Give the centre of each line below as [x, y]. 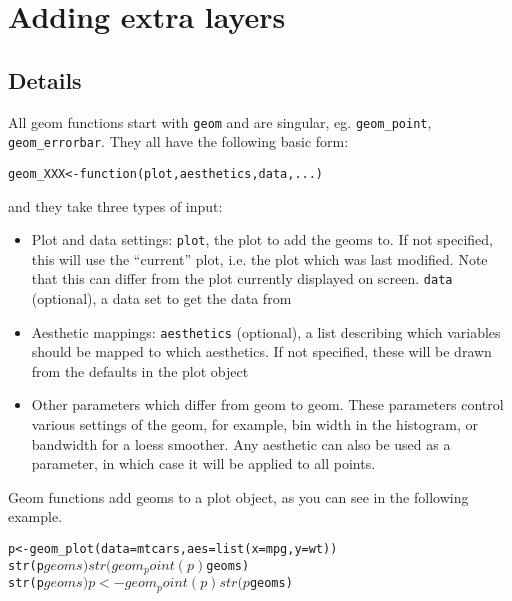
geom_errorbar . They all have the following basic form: [178, 141]
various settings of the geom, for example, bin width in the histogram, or [254, 424]
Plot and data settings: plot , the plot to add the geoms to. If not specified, [262, 239]
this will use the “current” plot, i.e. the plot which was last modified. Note [259, 258]
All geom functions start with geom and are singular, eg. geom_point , [220, 121]
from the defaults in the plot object [140, 370]
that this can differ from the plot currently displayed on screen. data [242, 278]
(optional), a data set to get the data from [161, 298]
